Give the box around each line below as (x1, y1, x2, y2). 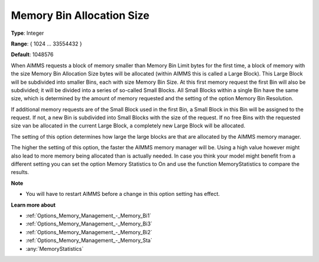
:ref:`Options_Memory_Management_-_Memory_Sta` (25, 237, 153, 244)
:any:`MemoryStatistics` (25, 245, 84, 252)
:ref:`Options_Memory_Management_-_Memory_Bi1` (25, 212, 152, 219)
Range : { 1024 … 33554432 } (11, 40, 82, 47)
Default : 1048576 (11, 51, 54, 58)
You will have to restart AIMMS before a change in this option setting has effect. (25, 191, 220, 198)
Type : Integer (11, 30, 44, 37)
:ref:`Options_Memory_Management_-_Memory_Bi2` (25, 228, 153, 235)
